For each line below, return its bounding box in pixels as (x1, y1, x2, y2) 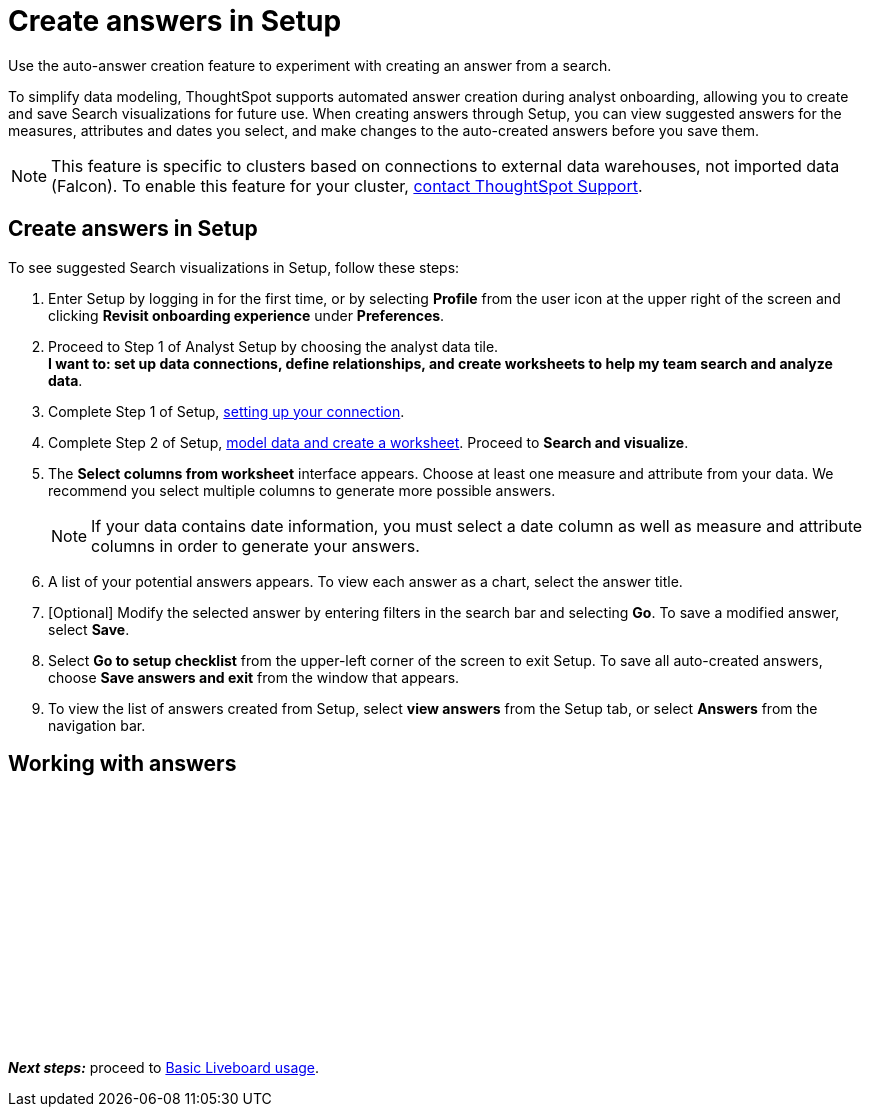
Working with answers (8, 751, 237, 777)
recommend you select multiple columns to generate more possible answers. (48, 481, 556, 499)
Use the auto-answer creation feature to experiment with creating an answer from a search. (8, 56, 612, 74)
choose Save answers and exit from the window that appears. (48, 668, 460, 686)
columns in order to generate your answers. (91, 535, 420, 556)
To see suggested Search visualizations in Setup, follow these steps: (8, 258, 460, 276)
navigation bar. (48, 716, 146, 734)
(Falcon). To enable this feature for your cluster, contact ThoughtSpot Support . (51, 175, 643, 196)
